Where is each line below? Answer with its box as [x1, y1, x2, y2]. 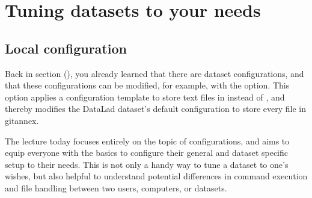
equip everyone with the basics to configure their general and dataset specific [5, 146, 289, 159]
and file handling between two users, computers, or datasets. [5, 181, 227, 194]
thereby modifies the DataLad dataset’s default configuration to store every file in [5, 102, 306, 115]
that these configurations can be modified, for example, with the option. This [5, 79, 290, 91]
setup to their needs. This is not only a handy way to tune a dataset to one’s [5, 158, 289, 170]
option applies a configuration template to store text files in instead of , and [5, 90, 285, 103]
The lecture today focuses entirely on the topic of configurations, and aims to [5, 134, 290, 147]
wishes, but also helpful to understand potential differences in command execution [5, 170, 308, 182]
